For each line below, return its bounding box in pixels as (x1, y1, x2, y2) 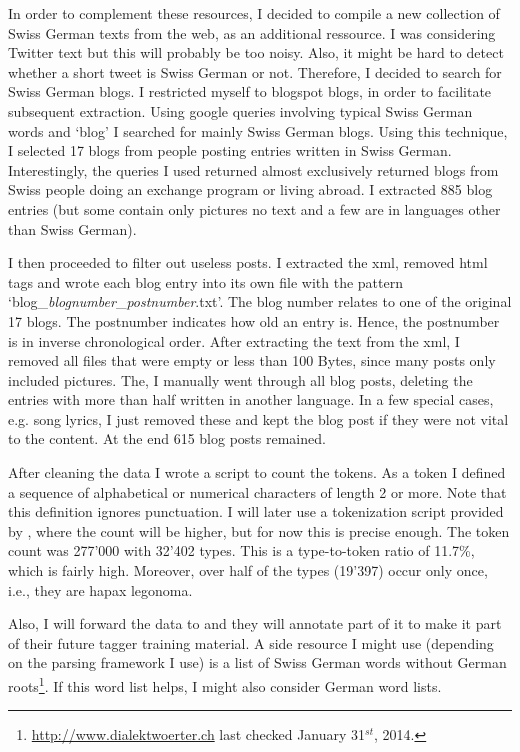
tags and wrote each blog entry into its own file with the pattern (8, 271, 403, 292)
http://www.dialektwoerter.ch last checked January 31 (31, 724, 366, 745)
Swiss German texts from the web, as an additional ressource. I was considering (8, 22, 496, 43)
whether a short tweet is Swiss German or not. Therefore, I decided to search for (8, 61, 502, 82)
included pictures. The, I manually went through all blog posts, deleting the (8, 369, 473, 390)
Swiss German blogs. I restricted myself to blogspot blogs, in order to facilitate (8, 81, 492, 102)
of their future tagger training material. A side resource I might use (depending (8, 632, 494, 653)
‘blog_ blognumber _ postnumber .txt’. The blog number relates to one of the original (8, 291, 512, 312)
